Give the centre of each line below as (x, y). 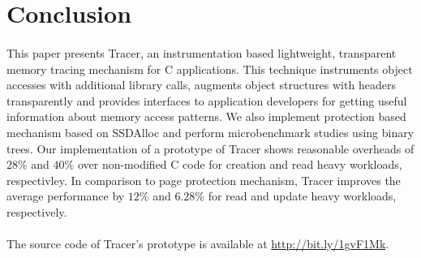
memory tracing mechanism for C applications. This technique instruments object (210, 69)
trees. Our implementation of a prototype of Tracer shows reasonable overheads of (210, 148)
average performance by (66, 196)
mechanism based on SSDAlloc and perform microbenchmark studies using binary (210, 132)
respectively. (37, 211)
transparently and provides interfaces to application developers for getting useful (207, 100)
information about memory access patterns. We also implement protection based (206, 116)
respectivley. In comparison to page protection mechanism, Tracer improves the (204, 180)
